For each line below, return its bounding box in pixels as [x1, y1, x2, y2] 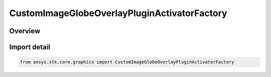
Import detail [9, 43, 50, 51]
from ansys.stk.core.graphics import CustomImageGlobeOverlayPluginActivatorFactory [20, 59, 234, 65]
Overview [9, 27, 41, 35]
